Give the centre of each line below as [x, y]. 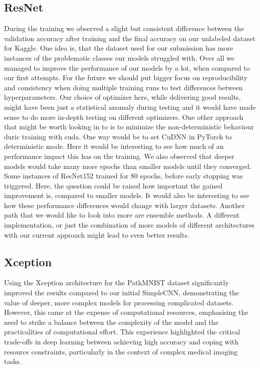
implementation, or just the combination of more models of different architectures [129, 225]
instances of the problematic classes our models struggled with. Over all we [119, 57]
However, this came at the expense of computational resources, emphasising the [126, 312]
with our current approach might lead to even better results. [97, 234]
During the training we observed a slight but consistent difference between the [124, 28]
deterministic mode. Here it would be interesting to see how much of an [114, 146]
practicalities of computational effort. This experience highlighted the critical [122, 332]
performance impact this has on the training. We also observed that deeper [119, 156]
